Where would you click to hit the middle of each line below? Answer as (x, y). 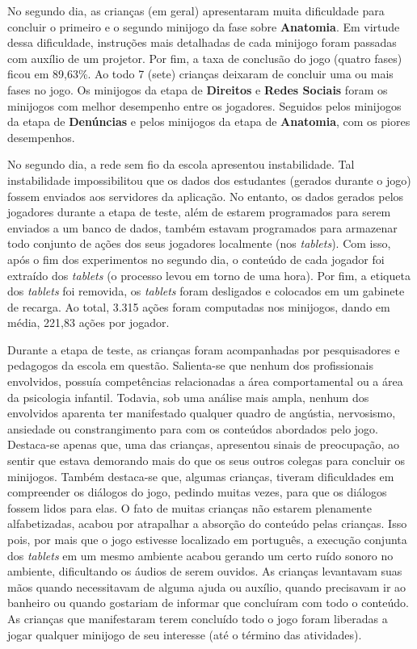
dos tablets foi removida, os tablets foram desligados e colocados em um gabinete (206, 291)
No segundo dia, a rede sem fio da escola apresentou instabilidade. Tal (181, 164)
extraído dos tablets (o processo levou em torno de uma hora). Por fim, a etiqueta (209, 275)
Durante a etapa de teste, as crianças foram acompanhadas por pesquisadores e (204, 349)
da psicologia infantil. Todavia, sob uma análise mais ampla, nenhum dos (188, 397)
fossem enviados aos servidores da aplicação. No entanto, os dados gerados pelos (206, 196)
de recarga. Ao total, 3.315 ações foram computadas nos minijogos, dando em (199, 306)
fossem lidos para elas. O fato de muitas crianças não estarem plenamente (190, 507)
